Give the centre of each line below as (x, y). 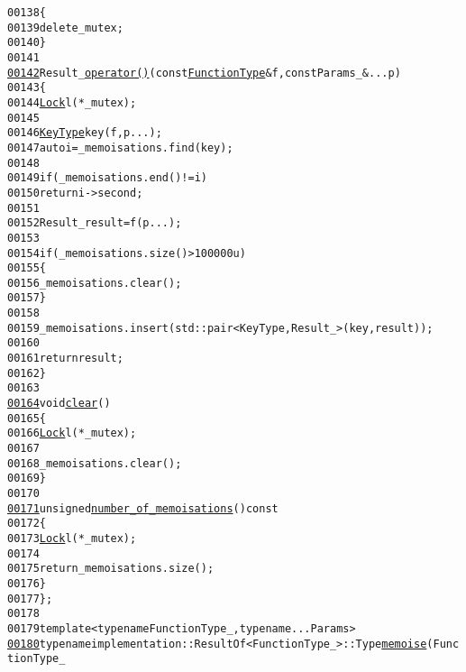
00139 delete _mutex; (65, 28)
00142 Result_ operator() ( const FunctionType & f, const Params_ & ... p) (204, 73)
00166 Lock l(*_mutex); (72, 433)
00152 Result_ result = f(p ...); (95, 223)
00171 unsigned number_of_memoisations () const (143, 508)
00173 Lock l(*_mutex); (72, 538)
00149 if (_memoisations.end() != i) (107, 178)
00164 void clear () (59, 404)
